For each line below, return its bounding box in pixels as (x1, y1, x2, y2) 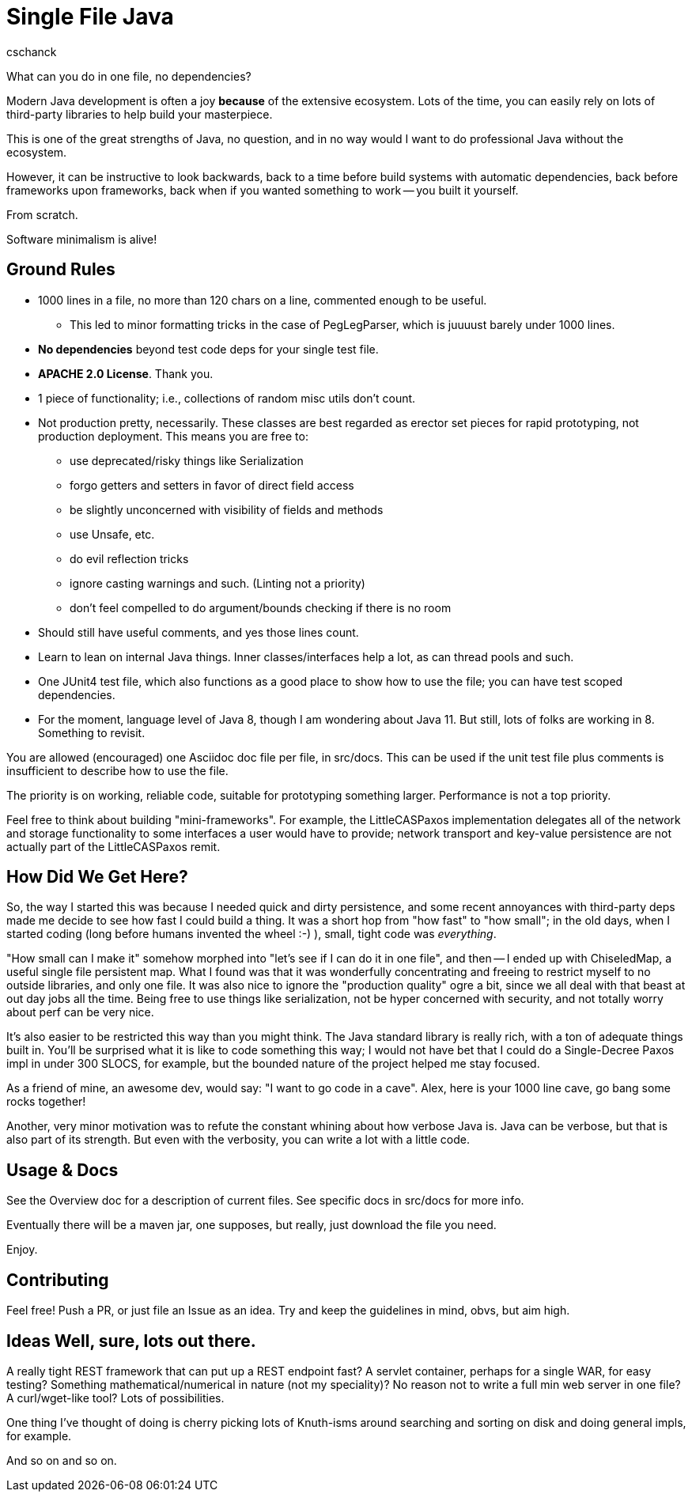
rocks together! (6, 1095, 86, 1109)
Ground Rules (6, 259, 115, 280)
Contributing (6, 1269, 109, 1290)
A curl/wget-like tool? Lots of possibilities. (6, 1390, 225, 1405)
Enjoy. (6, 1243, 38, 1257)
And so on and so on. (6, 1453, 117, 1467)
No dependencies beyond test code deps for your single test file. (38, 342, 379, 356)
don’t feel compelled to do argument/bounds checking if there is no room (70, 600, 452, 615)
